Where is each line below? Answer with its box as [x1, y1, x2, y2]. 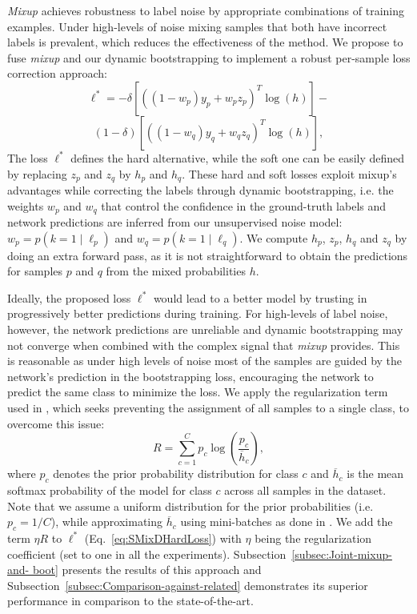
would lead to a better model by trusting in [153, 289, 367, 306]
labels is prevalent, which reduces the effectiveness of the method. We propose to [7, 34, 403, 50]
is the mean [347, 465, 404, 482]
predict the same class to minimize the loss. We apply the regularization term [7, 383, 388, 400]
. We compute [239, 229, 308, 246]
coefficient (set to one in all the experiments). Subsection [7, 545, 287, 562]
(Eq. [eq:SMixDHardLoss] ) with [84, 529, 242, 546]
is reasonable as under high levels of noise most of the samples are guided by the [7, 352, 403, 369]
